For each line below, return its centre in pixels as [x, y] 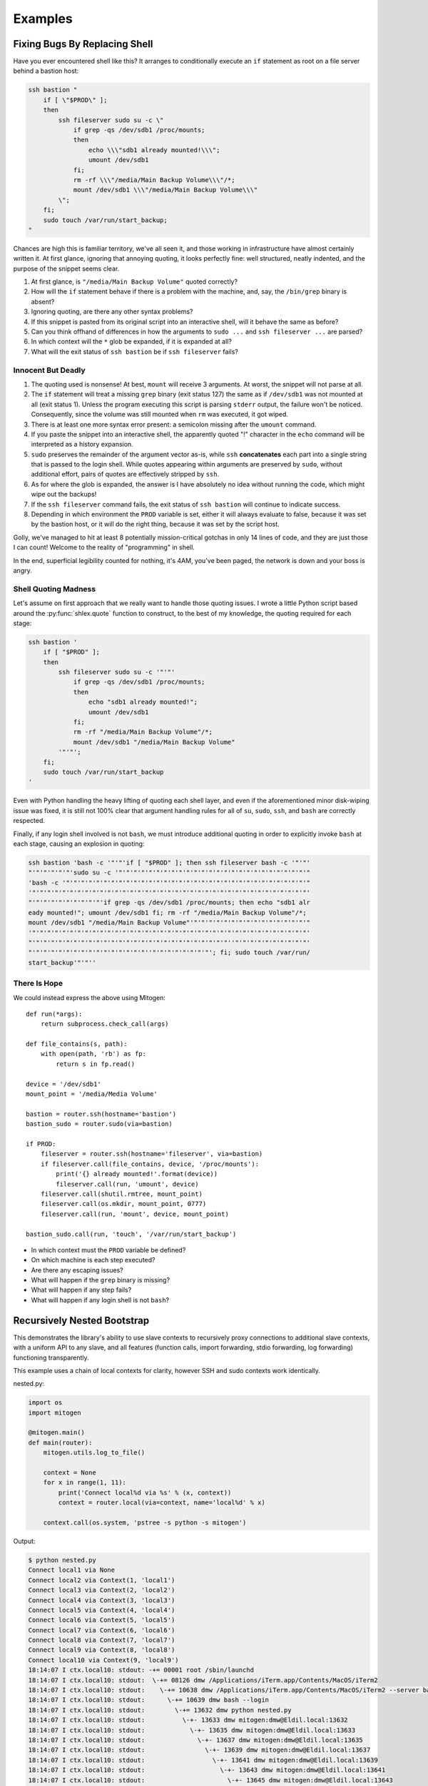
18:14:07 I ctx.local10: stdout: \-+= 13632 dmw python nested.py [160, 1710]
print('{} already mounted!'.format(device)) [137, 1174]
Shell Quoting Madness [55, 589]
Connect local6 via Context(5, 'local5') [102, 1620]
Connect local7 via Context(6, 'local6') [102, 1630]
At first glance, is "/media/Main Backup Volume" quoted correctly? [134, 281]
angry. [22, 570]
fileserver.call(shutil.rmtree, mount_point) [122, 1194]
